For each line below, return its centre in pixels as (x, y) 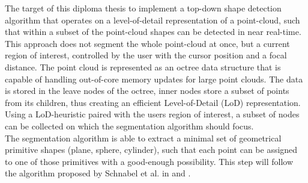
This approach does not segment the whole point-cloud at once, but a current (147, 43)
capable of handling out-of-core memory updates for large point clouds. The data (154, 79)
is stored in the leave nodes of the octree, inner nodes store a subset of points (147, 91)
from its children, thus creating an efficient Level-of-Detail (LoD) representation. (153, 102)
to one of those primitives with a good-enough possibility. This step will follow (149, 161)
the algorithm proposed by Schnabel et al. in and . (98, 173)
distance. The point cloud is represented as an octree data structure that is (143, 67)
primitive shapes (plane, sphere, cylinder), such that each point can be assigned (151, 150)
